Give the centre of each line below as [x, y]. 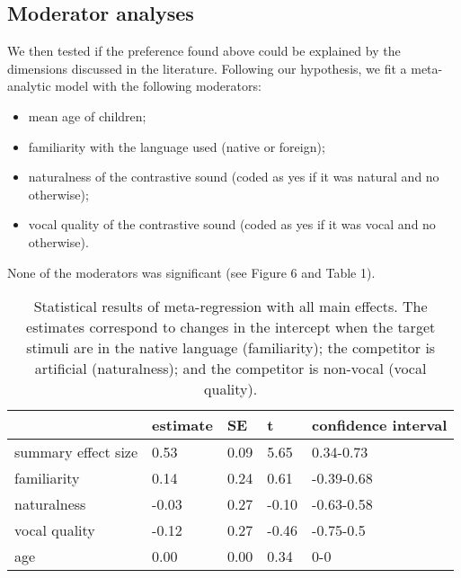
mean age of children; [87, 116]
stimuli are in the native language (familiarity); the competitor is [231, 348]
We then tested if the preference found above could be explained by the [204, 51]
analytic [29, 86]
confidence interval [380, 425]
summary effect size [76, 452]
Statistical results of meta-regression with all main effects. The [230, 307]
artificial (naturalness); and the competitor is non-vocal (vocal [230, 369]
